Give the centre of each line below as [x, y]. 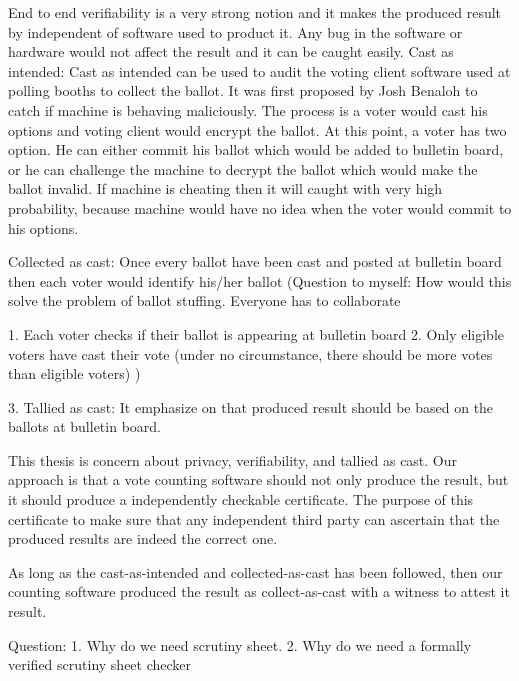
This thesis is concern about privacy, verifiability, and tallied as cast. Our [233, 459]
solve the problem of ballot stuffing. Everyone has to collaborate [204, 300]
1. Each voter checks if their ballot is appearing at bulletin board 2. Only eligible [256, 333]
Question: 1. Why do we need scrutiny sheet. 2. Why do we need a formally [240, 644]
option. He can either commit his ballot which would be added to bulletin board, [256, 149]
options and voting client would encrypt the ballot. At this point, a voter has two [257, 129]
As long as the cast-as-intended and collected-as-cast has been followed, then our [255, 571]
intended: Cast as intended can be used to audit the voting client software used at [259, 70]
